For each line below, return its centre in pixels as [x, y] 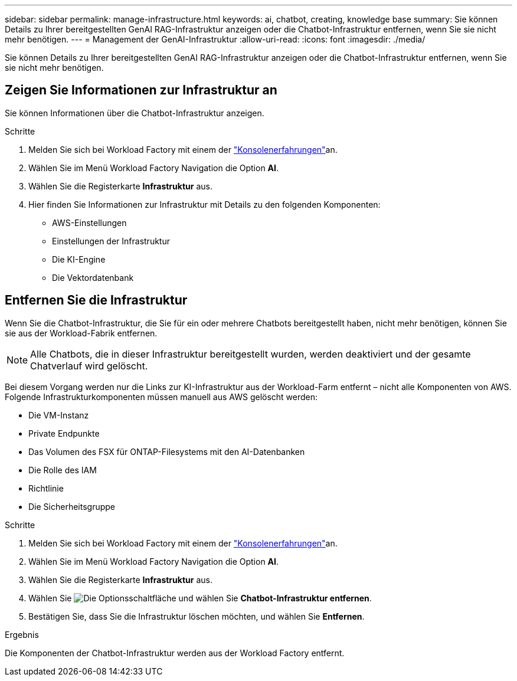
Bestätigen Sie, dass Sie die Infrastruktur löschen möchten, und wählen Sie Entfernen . [197, 616]
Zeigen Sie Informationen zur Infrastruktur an [141, 90]
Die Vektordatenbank [93, 277]
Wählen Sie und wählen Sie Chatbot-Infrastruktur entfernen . [200, 598]
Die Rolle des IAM [63, 470]
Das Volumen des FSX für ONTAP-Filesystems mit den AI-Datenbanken [167, 451]
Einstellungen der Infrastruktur [111, 241]
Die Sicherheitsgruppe [72, 506]
